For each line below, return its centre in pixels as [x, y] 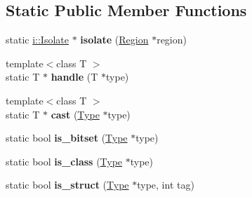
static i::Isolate [37, 40]
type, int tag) [166, 185]
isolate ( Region [114, 40]
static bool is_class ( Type [64, 161]
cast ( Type [75, 114]
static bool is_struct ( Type [67, 185]
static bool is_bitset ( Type [67, 138]
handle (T [74, 77]
